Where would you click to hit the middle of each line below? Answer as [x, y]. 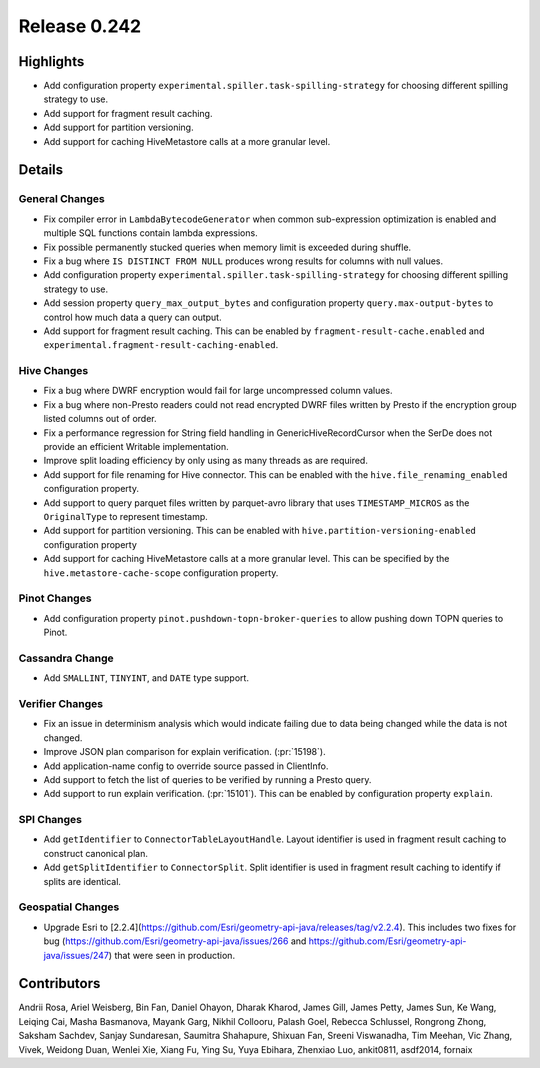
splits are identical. [82, 881]
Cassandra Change [66, 658]
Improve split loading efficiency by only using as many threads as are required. [206, 461]
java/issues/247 [76, 955]
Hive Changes [53, 371]
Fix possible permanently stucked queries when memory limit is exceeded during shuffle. [227, 247]
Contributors [59, 983]
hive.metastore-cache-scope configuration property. [161, 572]
